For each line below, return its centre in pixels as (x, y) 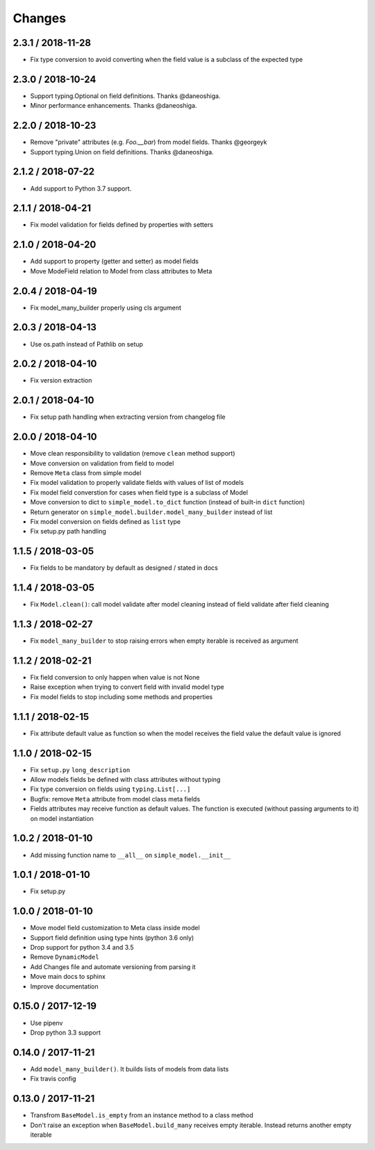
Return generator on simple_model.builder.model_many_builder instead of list (151, 512)
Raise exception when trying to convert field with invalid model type (127, 687)
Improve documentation (64, 986)
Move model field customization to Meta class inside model (115, 928)
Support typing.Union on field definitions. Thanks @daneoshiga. (122, 152)
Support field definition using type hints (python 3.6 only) (112, 937)
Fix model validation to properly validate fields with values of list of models (137, 483)
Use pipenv (47, 1023)
